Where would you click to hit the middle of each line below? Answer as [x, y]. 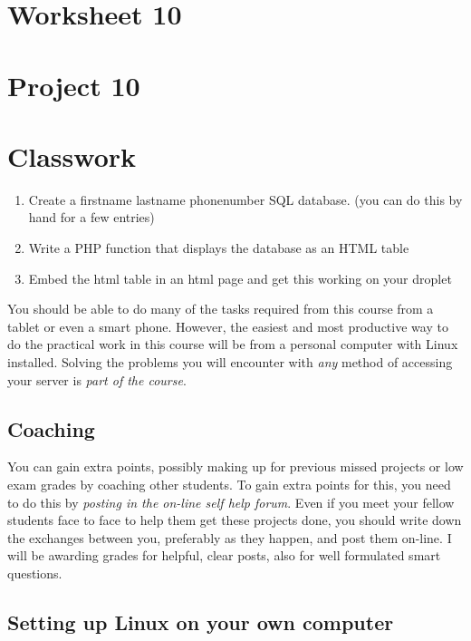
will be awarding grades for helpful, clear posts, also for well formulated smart [224, 555]
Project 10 [74, 85]
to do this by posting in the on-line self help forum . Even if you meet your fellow [231, 502]
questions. [35, 573]
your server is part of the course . [97, 379]
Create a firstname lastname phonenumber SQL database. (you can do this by [245, 199]
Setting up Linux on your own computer [201, 622]
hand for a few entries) [91, 217]
